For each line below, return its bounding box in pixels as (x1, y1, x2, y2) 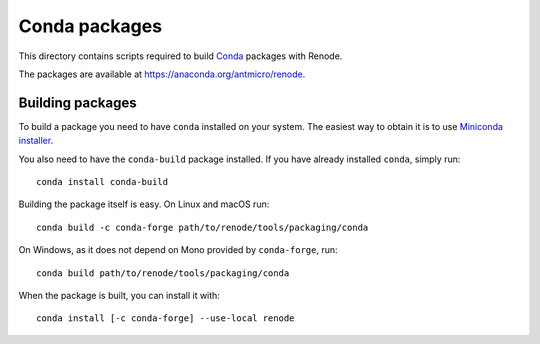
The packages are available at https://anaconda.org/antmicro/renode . (18, 68, 306, 80)
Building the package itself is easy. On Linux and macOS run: (18, 198, 270, 210)
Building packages (18, 94, 137, 111)
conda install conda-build (36, 176, 169, 188)
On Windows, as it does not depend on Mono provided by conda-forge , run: (18, 244, 339, 256)
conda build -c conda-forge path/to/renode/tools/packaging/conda (36, 221, 369, 233)
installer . (18, 135, 54, 147)
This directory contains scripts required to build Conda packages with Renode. (18, 50, 343, 62)
